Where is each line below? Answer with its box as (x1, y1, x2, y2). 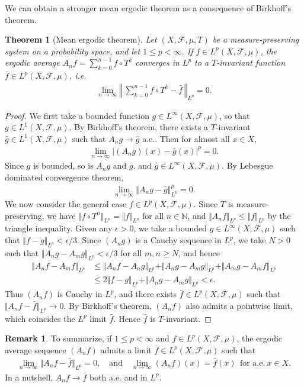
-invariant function (216, 56, 286, 69)
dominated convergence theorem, (5, 170, 124, 183)
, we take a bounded (133, 222, 207, 234)
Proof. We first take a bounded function (5, 109, 149, 121)
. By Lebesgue (222, 159, 273, 172)
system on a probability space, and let (5, 44, 140, 57)
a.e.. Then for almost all (142, 132, 230, 144)
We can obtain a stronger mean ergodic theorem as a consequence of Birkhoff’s (5, 2, 292, 14)
